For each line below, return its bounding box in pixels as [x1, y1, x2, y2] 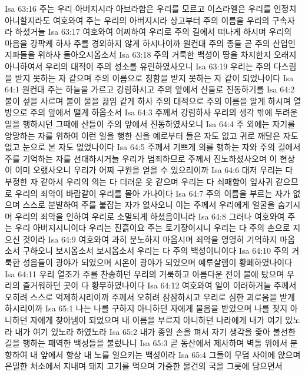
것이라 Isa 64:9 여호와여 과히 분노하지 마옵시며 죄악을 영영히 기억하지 [22, 233, 277, 245]
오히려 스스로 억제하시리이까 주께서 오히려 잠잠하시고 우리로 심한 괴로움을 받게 [5, 290, 295, 303]
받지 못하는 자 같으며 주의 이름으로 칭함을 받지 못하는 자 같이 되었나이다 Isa [15, 71, 294, 84]
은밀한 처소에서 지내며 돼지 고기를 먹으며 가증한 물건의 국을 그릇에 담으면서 [5, 360, 283, 372]
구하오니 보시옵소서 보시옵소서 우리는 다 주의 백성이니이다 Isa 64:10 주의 [22, 244, 289, 257]
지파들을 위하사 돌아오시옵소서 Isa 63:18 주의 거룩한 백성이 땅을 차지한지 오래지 [5, 48, 297, 61]
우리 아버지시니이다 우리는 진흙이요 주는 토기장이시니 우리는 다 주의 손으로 [15, 221, 290, 234]
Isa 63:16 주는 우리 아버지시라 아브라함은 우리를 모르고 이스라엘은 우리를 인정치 [5, 2, 297, 14]
